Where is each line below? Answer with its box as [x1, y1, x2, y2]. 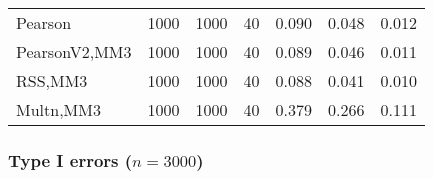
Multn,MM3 [16, 98, 101, 121]
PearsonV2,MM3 [16, 40, 132, 63]
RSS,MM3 [16, 69, 88, 92]
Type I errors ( [8, 147, 133, 172]
